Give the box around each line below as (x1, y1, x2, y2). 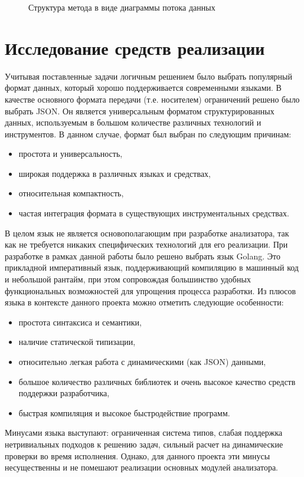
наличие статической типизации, (18, 335, 136, 348)
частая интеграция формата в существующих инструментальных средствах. (18, 207, 289, 219)
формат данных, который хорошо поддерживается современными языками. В (5, 81, 282, 94)
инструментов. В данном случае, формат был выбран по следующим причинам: (5, 127, 292, 140)
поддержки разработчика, (18, 387, 110, 399)
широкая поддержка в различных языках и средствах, (18, 167, 211, 179)
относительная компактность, (18, 187, 124, 199)
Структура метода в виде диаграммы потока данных (28, 1, 215, 13)
